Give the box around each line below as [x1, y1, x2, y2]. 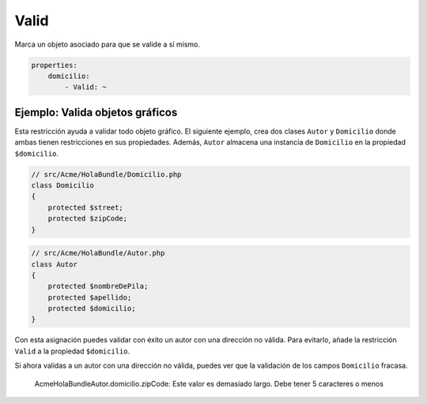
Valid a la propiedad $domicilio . [14, 346, 130, 356]
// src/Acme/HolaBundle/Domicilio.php [31, 170, 182, 179]
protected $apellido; [47, 293, 132, 302]
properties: [31, 60, 78, 70]
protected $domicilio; [47, 304, 136, 313]
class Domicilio [31, 180, 95, 190]
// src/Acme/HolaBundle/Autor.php [31, 249, 165, 258]
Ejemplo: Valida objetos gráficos [14, 105, 178, 119]
